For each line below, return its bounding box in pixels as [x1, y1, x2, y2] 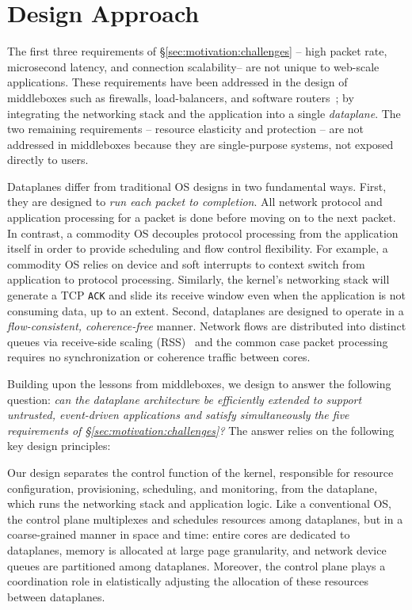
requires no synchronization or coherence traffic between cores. [7, 349, 311, 365]
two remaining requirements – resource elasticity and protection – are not [7, 120, 364, 137]
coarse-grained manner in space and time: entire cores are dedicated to [7, 526, 350, 543]
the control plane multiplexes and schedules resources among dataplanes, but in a [7, 510, 403, 527]
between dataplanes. [7, 588, 105, 604]
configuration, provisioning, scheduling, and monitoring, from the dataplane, [7, 479, 378, 496]
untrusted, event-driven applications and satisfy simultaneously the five [7, 406, 349, 423]
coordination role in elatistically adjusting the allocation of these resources [7, 573, 368, 589]
